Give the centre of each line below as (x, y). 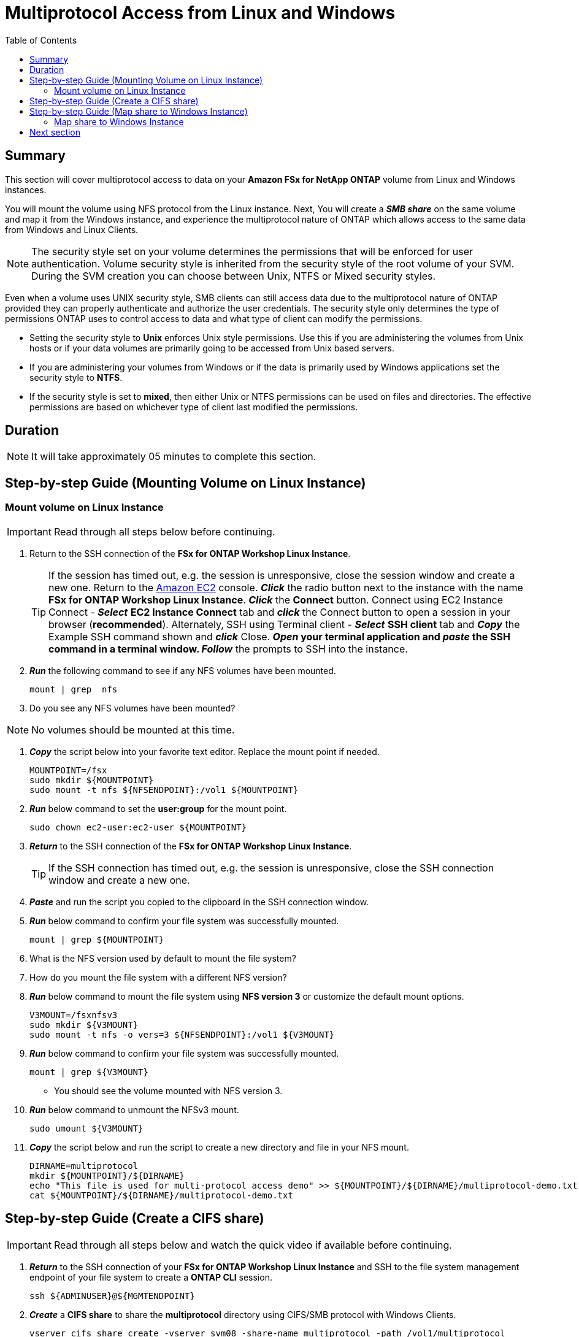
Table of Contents (41, 40)
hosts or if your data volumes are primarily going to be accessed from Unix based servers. (212, 348)
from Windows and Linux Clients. (72, 229)
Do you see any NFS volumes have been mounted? (132, 708)
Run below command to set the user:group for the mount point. (158, 808)
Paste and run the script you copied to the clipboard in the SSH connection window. (199, 902)
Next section (55, 132)
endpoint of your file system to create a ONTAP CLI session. (151, 1277)
